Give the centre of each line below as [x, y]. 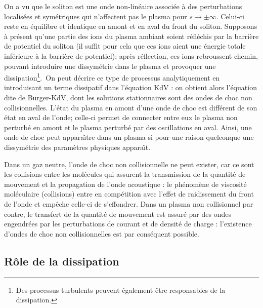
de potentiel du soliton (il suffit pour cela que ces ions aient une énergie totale [125, 46]
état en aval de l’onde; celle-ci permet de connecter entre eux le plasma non [121, 117]
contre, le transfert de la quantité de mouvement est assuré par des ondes [118, 214]
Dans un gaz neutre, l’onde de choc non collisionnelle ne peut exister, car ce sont [129, 164]
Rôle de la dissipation [62, 261]
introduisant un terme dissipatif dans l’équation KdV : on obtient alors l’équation [130, 87]
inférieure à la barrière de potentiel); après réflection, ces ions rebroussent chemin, [131, 55]
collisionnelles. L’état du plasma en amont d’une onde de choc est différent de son [131, 107]
